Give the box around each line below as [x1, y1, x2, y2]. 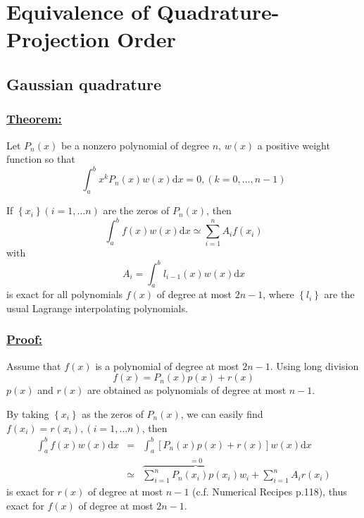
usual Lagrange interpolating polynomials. [6, 300, 188, 315]
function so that [6, 152, 75, 166]
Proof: [6, 331, 42, 348]
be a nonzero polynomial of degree [61, 137, 209, 152]
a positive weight [257, 137, 330, 152]
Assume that [6, 358, 61, 373]
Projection [6, 25, 110, 54]
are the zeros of [103, 203, 170, 218]
